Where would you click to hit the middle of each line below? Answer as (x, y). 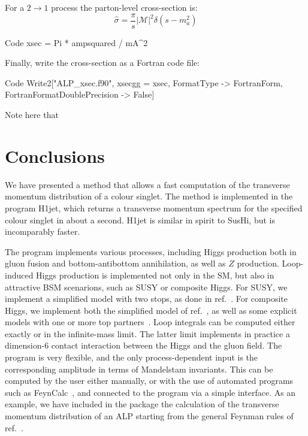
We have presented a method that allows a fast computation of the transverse (147, 184)
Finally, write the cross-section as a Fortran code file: (102, 63)
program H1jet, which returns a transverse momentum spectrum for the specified (154, 208)
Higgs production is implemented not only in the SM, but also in (155, 275)
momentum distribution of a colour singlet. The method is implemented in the (149, 196)
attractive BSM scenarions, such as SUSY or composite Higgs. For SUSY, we (146, 287)
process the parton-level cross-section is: (124, 7)
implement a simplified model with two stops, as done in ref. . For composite (146, 299)
